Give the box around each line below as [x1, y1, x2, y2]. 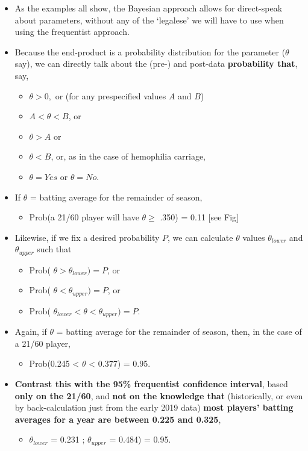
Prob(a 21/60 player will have [29, 211, 139, 223]
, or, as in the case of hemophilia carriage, [51, 150, 206, 163]
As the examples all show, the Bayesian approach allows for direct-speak [14, 2, 283, 14]
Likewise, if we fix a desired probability [14, 231, 160, 243]
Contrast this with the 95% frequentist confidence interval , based [14, 378, 288, 390]
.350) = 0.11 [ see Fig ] [160, 211, 239, 223]
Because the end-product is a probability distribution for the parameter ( [14, 45, 286, 58]
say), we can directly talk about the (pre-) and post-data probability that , [14, 57, 298, 70]
